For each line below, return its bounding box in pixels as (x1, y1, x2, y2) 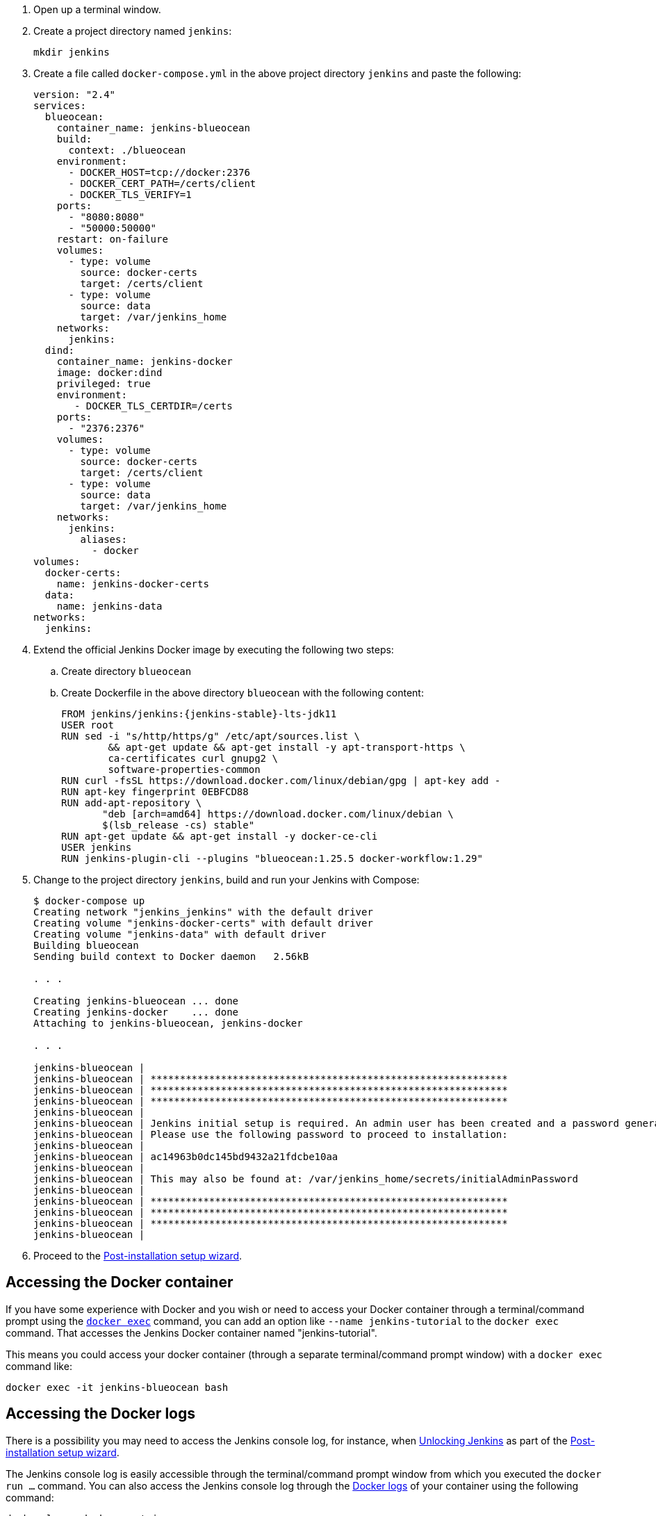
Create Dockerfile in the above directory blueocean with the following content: (61, 687, 424, 699)
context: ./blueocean (68, 145, 186, 156)
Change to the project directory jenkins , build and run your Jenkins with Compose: (33, 874, 420, 886)
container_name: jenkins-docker (56, 356, 233, 367)
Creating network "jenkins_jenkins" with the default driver (33, 906, 373, 918)
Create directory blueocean (61, 665, 192, 677)
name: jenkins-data (56, 601, 163, 612)
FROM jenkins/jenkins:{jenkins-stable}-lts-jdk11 (61, 708, 337, 719)
